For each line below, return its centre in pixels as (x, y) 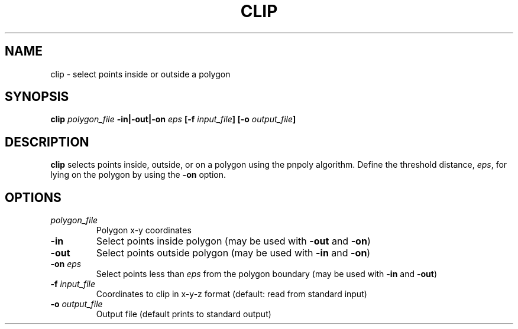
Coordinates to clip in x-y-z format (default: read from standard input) (232, 294)
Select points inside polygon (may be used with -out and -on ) (233, 241)
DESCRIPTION (47, 142)
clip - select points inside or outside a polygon (140, 74)
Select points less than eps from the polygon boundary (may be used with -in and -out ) (267, 274)
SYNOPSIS (37, 97)
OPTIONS (33, 197)
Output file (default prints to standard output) (184, 314)
